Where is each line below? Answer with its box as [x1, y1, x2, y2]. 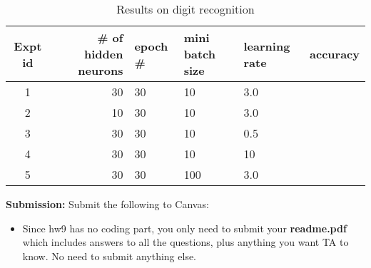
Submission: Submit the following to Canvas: [6, 197, 209, 211]
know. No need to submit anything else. [22, 248, 197, 263]
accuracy [310, 46, 360, 62]
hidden [83, 46, 123, 62]
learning [243, 37, 290, 54]
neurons [78, 62, 123, 78]
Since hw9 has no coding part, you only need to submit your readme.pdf [22, 220, 347, 235]
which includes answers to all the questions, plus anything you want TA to [22, 234, 349, 249]
